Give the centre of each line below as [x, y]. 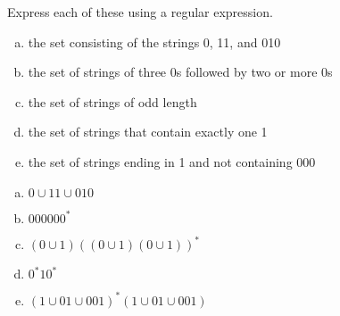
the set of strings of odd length [112, 101]
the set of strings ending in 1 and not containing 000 [172, 161]
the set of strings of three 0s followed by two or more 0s [180, 72]
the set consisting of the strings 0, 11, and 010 [154, 42]
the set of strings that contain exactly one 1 [148, 132]
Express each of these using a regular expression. [140, 12]
